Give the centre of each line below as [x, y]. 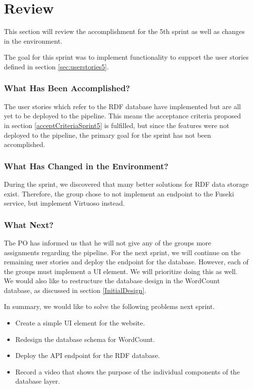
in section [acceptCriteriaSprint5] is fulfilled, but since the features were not [117, 125]
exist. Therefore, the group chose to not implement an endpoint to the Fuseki [119, 193]
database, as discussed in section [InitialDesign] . [75, 290]
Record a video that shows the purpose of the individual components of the [127, 371]
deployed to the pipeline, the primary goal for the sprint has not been [108, 135]
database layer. [38, 381]
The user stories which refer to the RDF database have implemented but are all [122, 106]
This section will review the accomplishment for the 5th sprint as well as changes [125, 31]
